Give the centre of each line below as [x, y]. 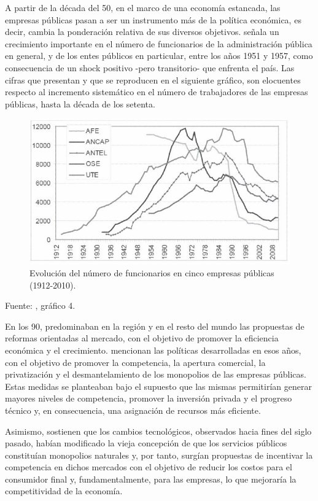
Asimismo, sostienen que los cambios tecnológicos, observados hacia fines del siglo [158, 431]
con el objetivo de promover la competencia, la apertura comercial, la [135, 362]
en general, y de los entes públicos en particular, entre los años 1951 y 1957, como [159, 56]
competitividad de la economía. [64, 491]
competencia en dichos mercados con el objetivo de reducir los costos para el [149, 467]
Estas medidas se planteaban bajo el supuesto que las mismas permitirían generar [158, 386]
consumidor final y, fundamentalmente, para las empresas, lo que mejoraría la [151, 479]
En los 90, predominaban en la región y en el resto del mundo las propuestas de [155, 326]
